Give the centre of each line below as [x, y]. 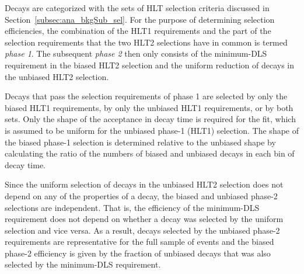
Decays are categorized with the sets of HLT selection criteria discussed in [137, 8]
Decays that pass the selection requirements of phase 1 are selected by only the [146, 96]
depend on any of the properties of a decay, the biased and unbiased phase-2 [141, 195]
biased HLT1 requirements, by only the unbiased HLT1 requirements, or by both [149, 107]
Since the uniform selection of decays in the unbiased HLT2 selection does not [144, 184]
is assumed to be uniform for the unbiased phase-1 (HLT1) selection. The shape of [152, 130]
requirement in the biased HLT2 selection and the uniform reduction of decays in [150, 65]
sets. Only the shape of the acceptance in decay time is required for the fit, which [150, 119]
